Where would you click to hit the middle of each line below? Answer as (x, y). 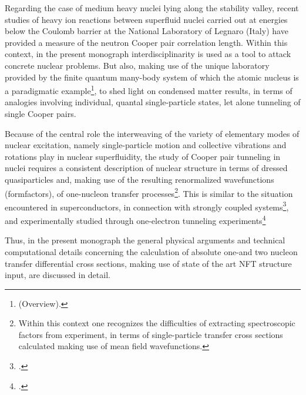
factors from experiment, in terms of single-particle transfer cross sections (151, 334)
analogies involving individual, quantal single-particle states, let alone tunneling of (153, 102)
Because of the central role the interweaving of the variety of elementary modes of (152, 133)
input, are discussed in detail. (58, 275)
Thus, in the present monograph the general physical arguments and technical (145, 240)
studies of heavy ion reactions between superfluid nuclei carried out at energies (146, 19)
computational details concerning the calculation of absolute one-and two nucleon (151, 251)
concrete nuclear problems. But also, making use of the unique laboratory (137, 65)
